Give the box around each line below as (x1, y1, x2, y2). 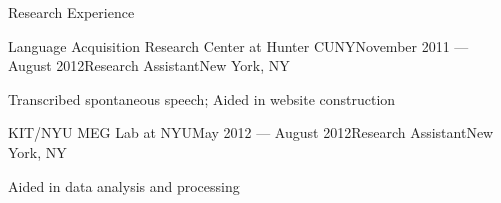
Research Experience (8, 2, 135, 22)
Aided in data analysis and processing (8, 175, 240, 196)
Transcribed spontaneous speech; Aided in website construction (8, 88, 396, 109)
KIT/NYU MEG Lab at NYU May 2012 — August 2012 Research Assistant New (8, 122, 494, 143)
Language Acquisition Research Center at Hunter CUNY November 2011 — (8, 35, 469, 56)
